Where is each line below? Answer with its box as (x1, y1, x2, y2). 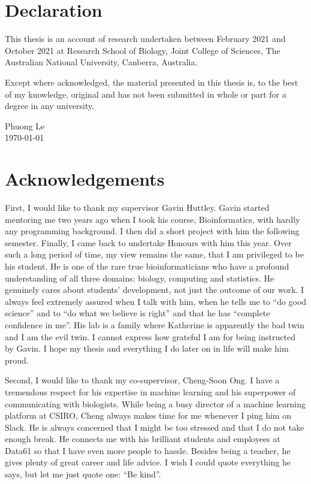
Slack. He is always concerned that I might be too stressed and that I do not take (5, 421, 304, 433)
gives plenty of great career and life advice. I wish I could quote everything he (5, 456, 291, 468)
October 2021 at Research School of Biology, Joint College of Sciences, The (5, 44, 280, 56)
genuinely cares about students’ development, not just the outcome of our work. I (5, 283, 304, 296)
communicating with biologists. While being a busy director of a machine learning (5, 397, 306, 410)
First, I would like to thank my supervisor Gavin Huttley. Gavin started (5, 201, 270, 213)
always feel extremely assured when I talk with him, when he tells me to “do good (5, 295, 307, 307)
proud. (5, 353, 29, 366)
